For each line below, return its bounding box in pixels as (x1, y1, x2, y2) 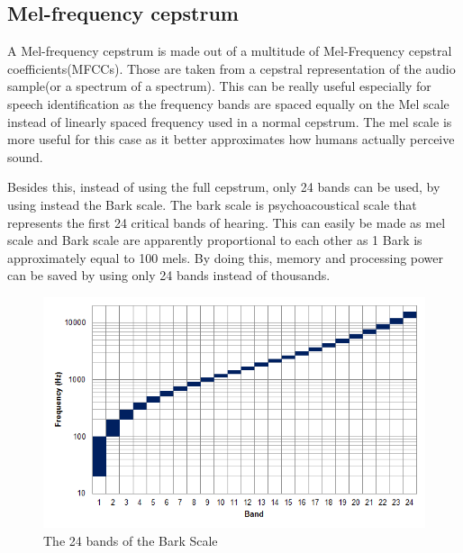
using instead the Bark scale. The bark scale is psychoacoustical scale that (7, 195, 417, 213)
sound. (7, 147, 43, 166)
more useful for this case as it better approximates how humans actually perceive (7, 130, 455, 149)
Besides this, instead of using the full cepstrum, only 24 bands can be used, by (7, 177, 440, 196)
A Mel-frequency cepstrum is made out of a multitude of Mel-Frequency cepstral (7, 41, 452, 60)
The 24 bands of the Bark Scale (43, 530, 218, 549)
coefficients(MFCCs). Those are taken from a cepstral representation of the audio (7, 59, 456, 77)
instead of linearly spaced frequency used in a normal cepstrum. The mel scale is (7, 112, 452, 131)
